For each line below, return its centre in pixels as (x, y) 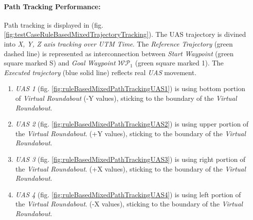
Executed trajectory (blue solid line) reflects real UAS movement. (100, 72)
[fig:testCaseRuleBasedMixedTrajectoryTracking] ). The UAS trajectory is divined (125, 34)
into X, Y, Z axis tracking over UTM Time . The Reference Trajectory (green (118, 43)
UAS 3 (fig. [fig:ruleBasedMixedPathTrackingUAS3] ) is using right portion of (130, 159)
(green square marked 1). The (179, 63)
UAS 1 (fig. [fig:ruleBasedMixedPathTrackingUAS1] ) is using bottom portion (130, 88)
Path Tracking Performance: (52, 6)
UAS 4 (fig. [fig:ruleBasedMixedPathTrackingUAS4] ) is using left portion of (128, 194)
